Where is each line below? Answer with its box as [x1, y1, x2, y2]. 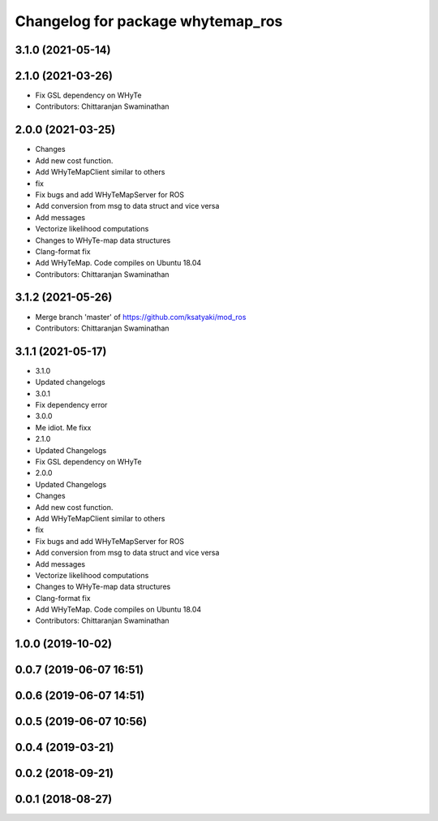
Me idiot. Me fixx [35, 422, 92, 432]
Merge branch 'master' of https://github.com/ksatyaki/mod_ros [35, 312, 247, 322]
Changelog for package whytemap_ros [15, 12, 283, 30]
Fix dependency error [35, 400, 108, 410]
